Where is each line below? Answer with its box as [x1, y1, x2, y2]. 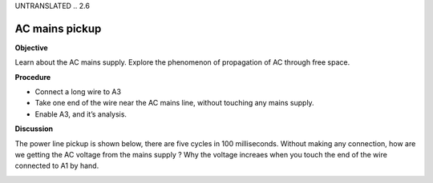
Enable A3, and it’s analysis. [34, 109, 127, 119]
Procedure [14, 72, 51, 82]
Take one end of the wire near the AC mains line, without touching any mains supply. [34, 98, 314, 108]
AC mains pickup [14, 22, 102, 35]
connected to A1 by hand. [14, 161, 99, 171]
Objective [14, 42, 48, 52]
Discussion [14, 124, 54, 133]
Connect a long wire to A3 [34, 87, 122, 97]
